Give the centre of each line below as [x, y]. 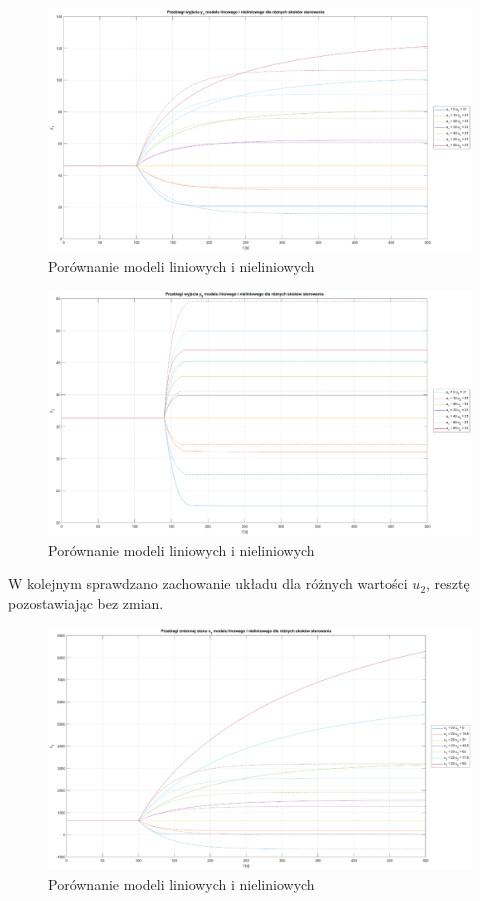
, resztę [448, 583]
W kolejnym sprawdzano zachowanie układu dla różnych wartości [208, 583]
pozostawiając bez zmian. [86, 602]
